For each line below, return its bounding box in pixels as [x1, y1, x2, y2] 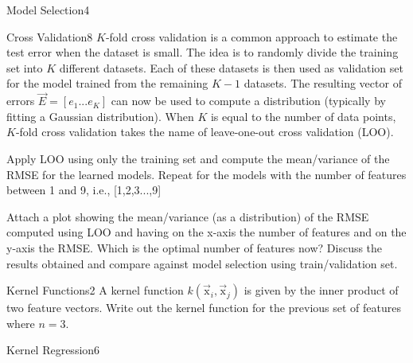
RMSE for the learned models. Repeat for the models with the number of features [6, 166, 407, 182]
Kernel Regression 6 [6, 342, 100, 358]
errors [6, 92, 35, 109]
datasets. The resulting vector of [244, 75, 402, 92]
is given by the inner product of [244, 282, 399, 299]
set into [6, 59, 43, 76]
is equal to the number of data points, [210, 107, 396, 124]
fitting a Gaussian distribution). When [6, 107, 194, 124]
